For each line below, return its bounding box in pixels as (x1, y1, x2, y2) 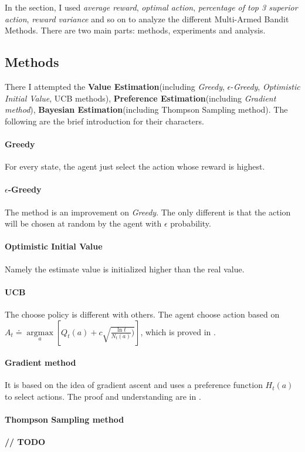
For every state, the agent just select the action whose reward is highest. (5, 160, 265, 173)
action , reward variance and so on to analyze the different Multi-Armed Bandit (5, 12, 289, 25)
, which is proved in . (140, 325, 216, 338)
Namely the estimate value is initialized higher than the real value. (5, 262, 245, 275)
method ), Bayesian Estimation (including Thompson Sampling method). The (5, 103, 288, 116)
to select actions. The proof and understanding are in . (5, 390, 201, 402)
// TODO (5, 436, 46, 448)
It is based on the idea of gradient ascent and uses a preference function (5, 379, 263, 391)
